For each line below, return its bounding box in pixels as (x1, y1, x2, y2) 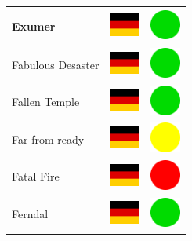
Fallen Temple (12, 93, 80, 110)
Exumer (12, 17, 56, 34)
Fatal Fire (12, 168, 60, 184)
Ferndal (12, 206, 49, 222)
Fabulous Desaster (12, 56, 100, 72)
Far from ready (12, 130, 85, 147)
